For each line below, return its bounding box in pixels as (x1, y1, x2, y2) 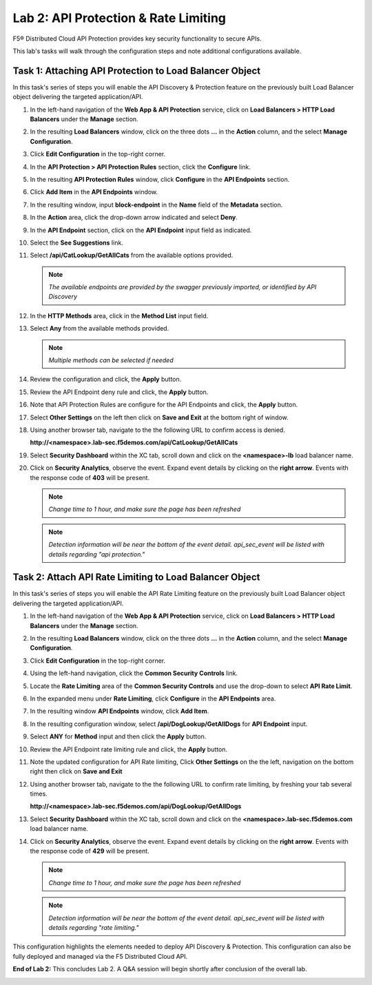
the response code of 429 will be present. (30, 847, 149, 856)
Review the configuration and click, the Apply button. (30, 375, 182, 384)
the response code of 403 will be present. (30, 473, 150, 481)
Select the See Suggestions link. (30, 238, 123, 247)
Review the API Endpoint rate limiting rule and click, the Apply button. (30, 745, 227, 754)
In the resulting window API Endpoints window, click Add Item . (30, 707, 209, 716)
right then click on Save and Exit (30, 767, 123, 776)
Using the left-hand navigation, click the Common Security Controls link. (30, 669, 238, 678)
